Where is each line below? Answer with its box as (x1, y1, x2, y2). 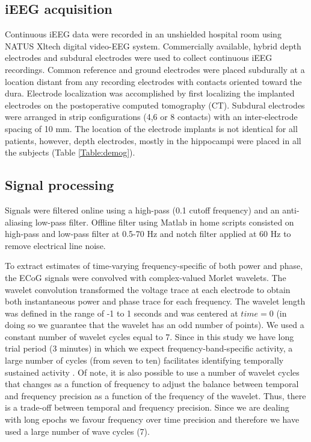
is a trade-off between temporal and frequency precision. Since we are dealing (5, 401, 289, 414)
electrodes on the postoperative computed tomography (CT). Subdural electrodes (5, 98, 305, 111)
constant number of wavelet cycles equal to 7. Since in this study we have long (5, 330, 294, 343)
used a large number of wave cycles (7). (5, 425, 150, 437)
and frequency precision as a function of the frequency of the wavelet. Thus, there (5, 389, 306, 402)
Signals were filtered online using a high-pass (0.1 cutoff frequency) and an (5, 203, 280, 216)
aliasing (5, 215, 32, 228)
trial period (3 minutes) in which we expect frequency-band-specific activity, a (5, 342, 293, 355)
